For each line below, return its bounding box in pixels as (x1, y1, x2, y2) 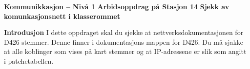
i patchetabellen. (4, 55, 54, 66)
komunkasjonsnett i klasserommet (4, 11, 120, 21)
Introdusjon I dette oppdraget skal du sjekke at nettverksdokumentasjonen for (4, 27, 244, 37)
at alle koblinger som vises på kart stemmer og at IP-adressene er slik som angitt (4, 46, 247, 56)
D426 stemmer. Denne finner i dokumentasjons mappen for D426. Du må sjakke (4, 36, 244, 47)
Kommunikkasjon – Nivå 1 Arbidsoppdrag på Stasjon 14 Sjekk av (4, 1, 229, 11)
